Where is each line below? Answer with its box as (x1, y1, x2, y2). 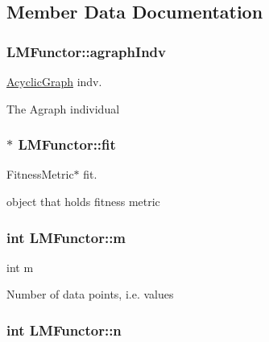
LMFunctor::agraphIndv (6, 41, 166, 61)
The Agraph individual (6, 100, 120, 117)
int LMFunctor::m (6, 227, 126, 247)
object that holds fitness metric (6, 193, 160, 209)
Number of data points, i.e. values (6, 286, 174, 303)
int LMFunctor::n (6, 319, 122, 340)
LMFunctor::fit (18, 134, 116, 155)
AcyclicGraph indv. (6, 73, 102, 89)
